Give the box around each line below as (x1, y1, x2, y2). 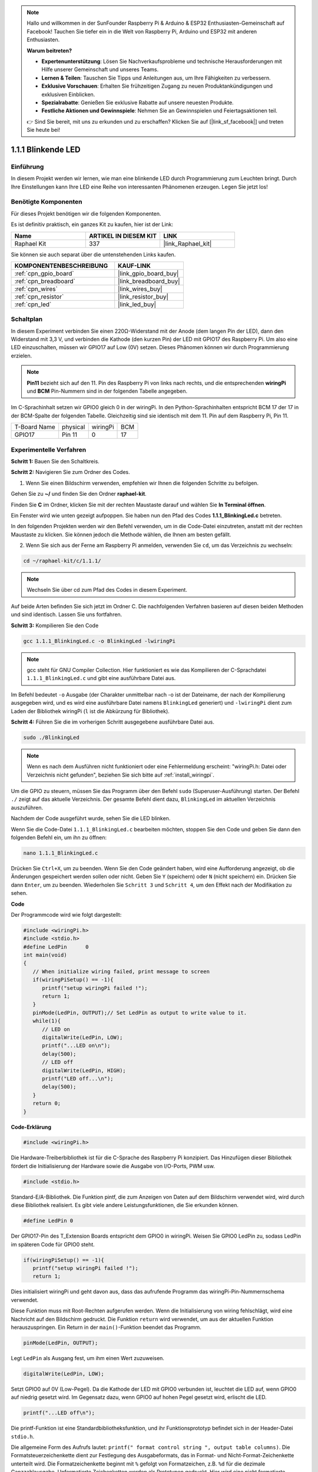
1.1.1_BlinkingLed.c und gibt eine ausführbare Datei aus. (26, 675, 176, 682)
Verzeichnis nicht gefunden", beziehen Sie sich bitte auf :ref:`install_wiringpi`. (26, 771, 214, 778)
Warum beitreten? (26, 47, 72, 54)
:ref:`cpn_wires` (14, 284, 58, 293)
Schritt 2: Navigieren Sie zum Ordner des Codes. (11, 469, 131, 476)
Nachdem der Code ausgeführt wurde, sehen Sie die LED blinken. (11, 815, 171, 822)
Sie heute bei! (26, 127, 60, 134)
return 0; (32, 1100, 61, 1107)
